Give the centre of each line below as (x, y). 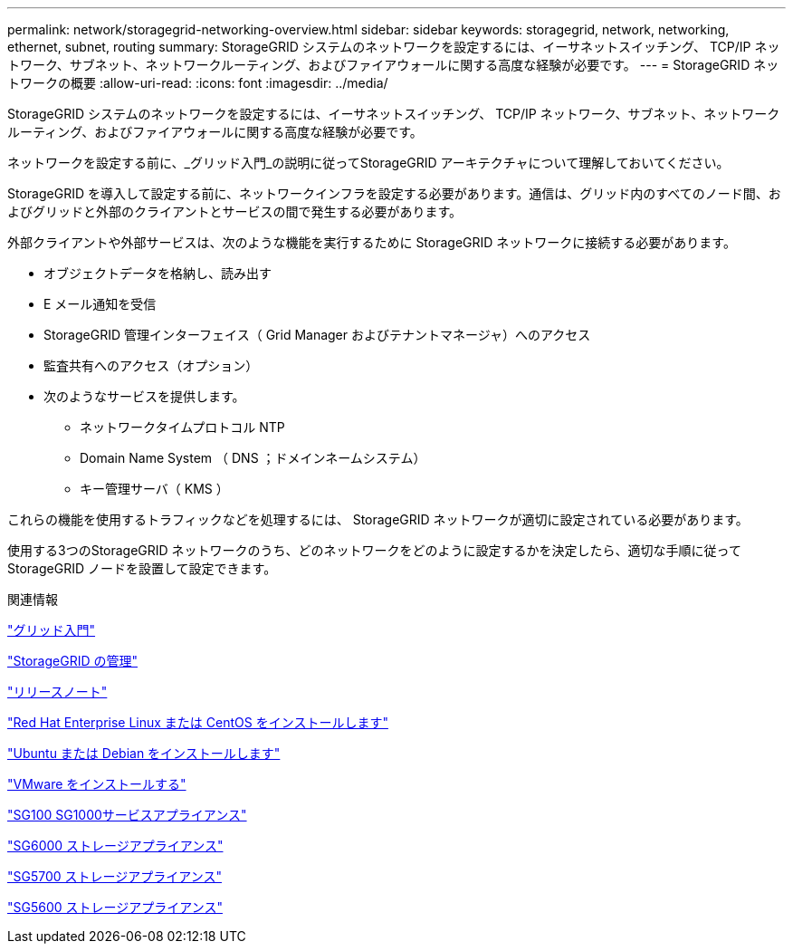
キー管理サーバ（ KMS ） (154, 489)
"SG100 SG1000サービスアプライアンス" (127, 815)
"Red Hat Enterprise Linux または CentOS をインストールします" (198, 722)
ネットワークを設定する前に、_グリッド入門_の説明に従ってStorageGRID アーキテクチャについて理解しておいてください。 (368, 163)
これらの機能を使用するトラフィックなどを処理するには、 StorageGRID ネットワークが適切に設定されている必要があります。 (378, 519)
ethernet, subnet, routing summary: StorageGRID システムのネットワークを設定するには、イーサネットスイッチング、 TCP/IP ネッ (394, 47)
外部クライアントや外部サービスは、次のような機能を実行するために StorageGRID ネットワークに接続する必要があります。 (372, 242)
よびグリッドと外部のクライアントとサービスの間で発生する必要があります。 (235, 211)
